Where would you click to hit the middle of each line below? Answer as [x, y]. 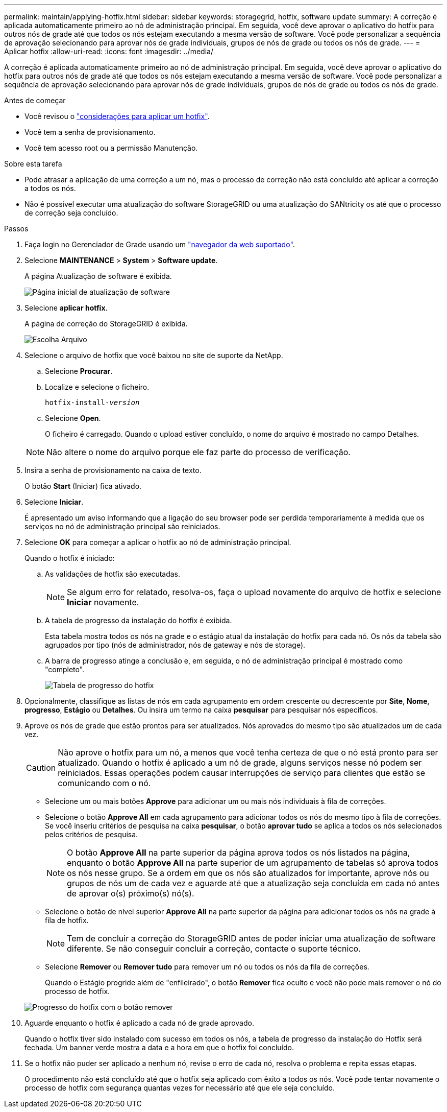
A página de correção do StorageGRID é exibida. [106, 324]
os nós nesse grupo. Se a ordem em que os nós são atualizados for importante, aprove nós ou [248, 873]
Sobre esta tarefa [33, 164]
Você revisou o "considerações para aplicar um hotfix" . [117, 116]
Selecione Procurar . [79, 371]
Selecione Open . [73, 418]
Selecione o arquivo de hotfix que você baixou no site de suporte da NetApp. [154, 355]
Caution [41, 768]
